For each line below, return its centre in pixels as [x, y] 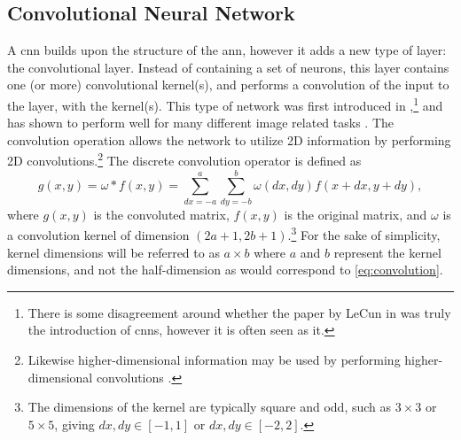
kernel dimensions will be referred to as [113, 252]
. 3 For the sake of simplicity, [364, 234]
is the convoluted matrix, [161, 214]
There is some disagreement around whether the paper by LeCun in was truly [239, 312]
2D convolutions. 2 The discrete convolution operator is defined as [184, 159]
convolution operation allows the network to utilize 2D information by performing [229, 139]
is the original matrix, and [356, 214]
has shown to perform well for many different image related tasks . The [201, 123]
